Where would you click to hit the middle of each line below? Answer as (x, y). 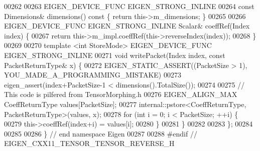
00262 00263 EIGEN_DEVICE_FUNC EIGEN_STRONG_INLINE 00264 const (129, 6)
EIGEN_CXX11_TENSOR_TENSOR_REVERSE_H (89, 143)
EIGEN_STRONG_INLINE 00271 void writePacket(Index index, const (115, 55)
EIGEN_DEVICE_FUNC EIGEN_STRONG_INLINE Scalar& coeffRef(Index (127, 26)
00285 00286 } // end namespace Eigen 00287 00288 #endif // (101, 133)
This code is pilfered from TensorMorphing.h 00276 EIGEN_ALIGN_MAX (121, 94)
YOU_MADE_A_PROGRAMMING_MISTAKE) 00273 (93, 75)
